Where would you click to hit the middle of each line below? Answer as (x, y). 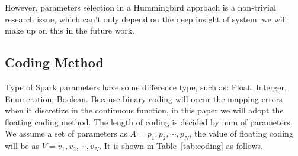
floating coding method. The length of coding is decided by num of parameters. (149, 121)
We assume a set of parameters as (66, 133)
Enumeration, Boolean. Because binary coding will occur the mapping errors (144, 98)
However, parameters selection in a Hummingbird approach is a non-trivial (140, 7)
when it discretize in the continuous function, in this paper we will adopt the (144, 110)
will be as (22, 146)
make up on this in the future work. (70, 30)
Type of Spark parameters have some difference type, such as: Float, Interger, (146, 87)
